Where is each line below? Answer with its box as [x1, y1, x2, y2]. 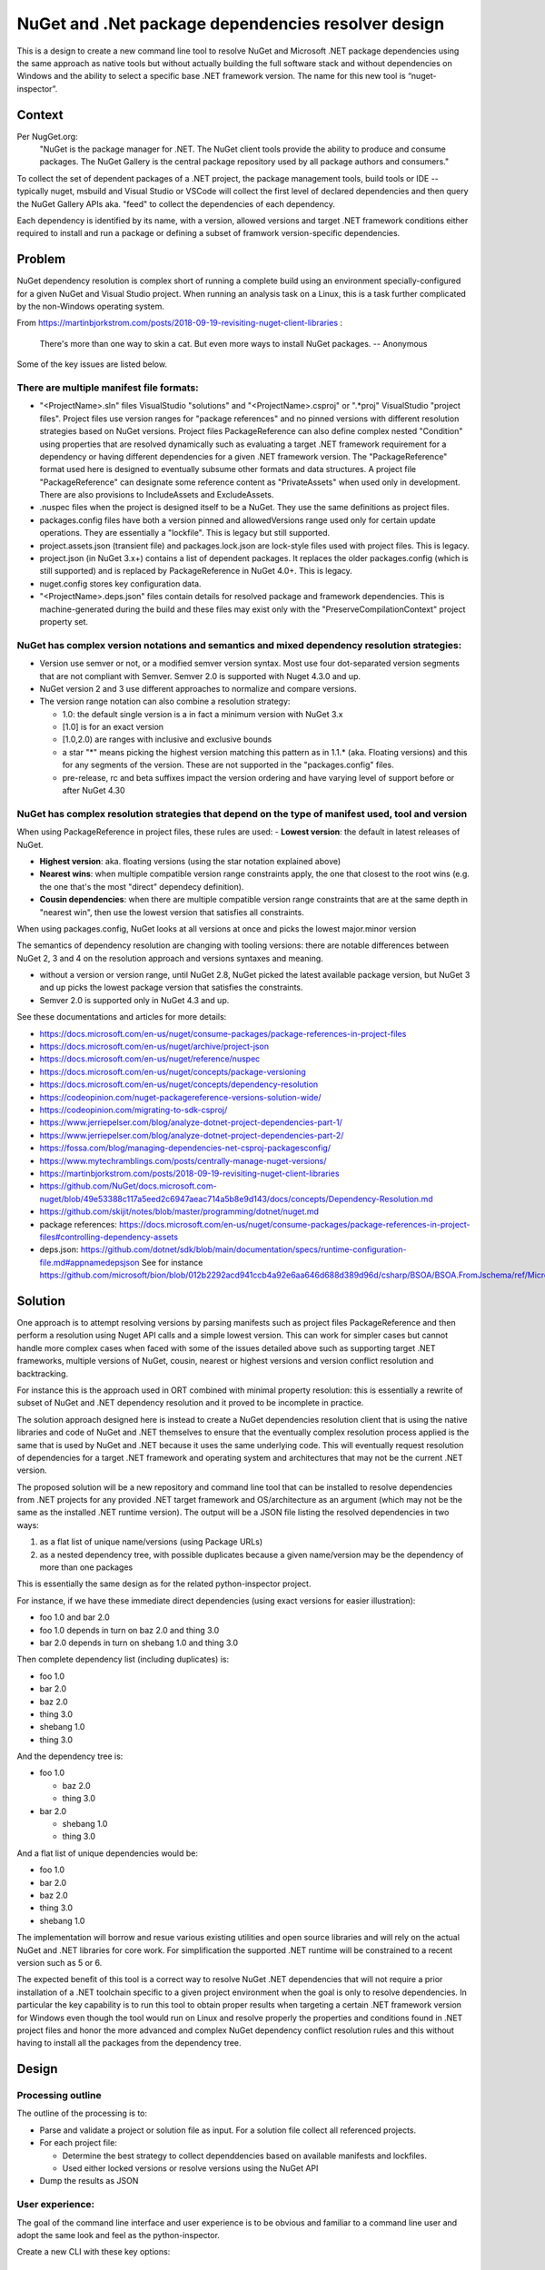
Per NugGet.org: [16, 131, 78, 142]
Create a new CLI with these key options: [16, 2246, 171, 2257]
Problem [16, 252, 66, 267]
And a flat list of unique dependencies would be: [16, 1848, 199, 1859]
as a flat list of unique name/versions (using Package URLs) [39, 1536, 263, 1547]
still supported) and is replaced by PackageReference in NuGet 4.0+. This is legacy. [39, 566, 353, 577]
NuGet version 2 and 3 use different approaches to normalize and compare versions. [39, 683, 357, 694]
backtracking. [16, 1367, 68, 1379]
